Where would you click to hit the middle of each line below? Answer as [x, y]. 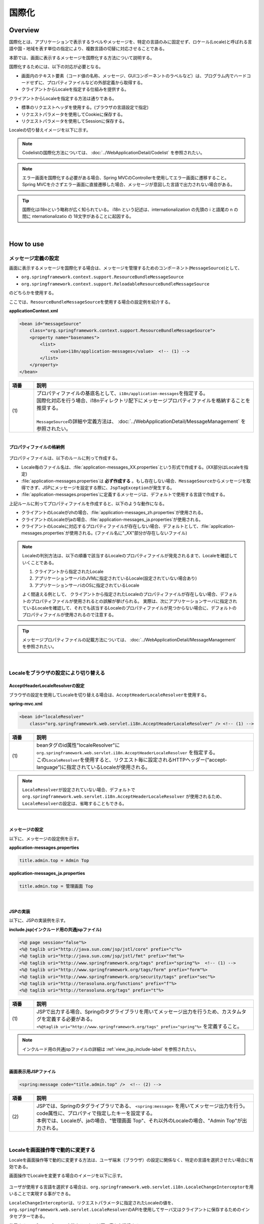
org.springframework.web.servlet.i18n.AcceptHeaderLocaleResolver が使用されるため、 [123, 797]
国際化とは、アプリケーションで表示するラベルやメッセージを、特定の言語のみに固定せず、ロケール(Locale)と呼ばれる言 [131, 42]
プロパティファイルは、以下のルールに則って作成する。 [65, 458]
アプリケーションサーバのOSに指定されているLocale [87, 585]
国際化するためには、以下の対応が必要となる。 [56, 67]
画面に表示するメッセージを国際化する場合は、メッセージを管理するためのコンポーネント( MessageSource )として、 [126, 268]
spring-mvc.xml [26, 704]
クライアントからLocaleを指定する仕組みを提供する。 [75, 89]
